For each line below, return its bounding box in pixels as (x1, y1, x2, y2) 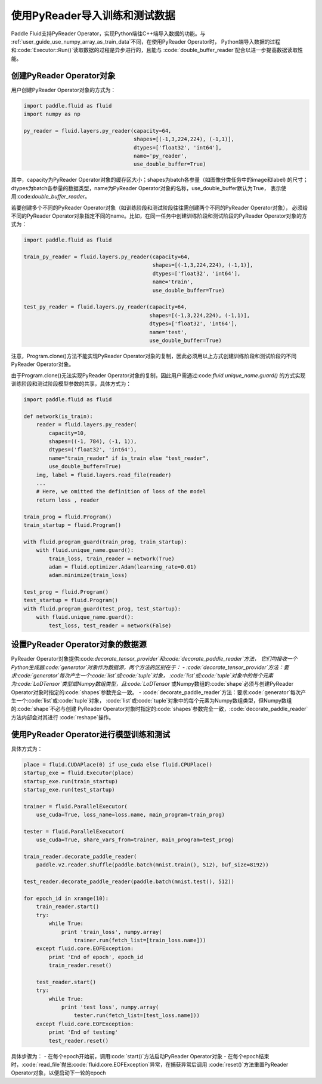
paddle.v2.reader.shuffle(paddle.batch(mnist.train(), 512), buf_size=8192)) (36, 862, 270, 868)
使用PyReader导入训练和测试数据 (11, 9, 176, 22)
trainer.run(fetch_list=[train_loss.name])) (73, 936, 206, 943)
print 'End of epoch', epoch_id (48, 954, 143, 960)
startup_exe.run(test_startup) (23, 786, 116, 793)
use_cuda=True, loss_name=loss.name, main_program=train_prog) (36, 811, 225, 819)
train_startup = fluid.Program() (23, 521, 122, 529)
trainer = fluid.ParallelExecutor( (23, 803, 128, 810)
